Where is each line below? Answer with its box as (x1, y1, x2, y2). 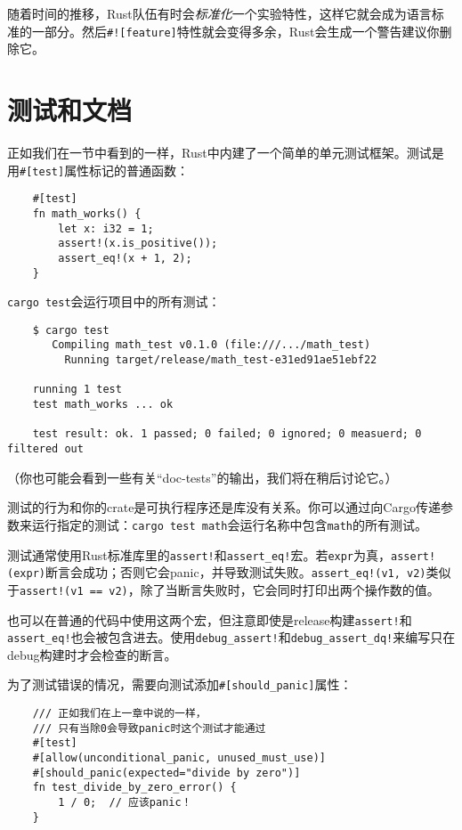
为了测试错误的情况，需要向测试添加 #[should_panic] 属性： (7, 675, 353, 694)
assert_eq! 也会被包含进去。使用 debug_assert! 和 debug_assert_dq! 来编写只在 (7, 628, 456, 647)
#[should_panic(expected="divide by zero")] (32, 766, 301, 779)
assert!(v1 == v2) (20, 584, 128, 598)
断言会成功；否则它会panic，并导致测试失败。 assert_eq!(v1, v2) (45, 563, 426, 582)
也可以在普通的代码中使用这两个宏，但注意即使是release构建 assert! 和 (7, 610, 412, 629)
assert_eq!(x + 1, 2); (58, 251, 192, 264)
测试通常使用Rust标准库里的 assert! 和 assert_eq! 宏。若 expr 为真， (7, 545, 392, 564)
